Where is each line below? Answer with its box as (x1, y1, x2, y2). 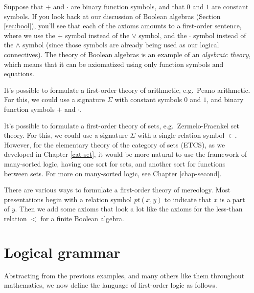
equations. (4, 68, 34, 79)
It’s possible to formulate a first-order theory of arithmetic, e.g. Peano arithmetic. (4, 84, 250, 95)
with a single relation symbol (138, 130, 225, 140)
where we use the (4, 30, 55, 40)
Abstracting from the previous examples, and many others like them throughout (4, 270, 245, 280)
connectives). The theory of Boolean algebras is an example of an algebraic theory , (4, 49, 251, 59)
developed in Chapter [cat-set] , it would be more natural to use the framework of (4, 149, 247, 159)
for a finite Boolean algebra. (40, 213, 124, 223)
